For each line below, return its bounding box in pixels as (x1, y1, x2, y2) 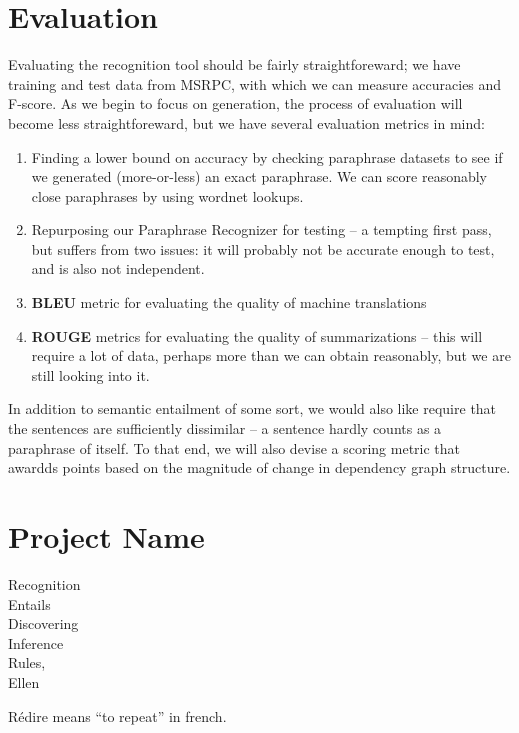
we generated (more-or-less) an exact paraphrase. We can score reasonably (31, 166, 488, 187)
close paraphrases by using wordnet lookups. (31, 185, 304, 206)
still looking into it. (31, 364, 150, 385)
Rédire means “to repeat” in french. (8, 705, 227, 726)
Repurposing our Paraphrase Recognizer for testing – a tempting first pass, (31, 219, 492, 240)
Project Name (8, 516, 205, 556)
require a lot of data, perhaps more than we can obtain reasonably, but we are (31, 345, 511, 366)
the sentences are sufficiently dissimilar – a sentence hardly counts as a (8, 418, 442, 439)
